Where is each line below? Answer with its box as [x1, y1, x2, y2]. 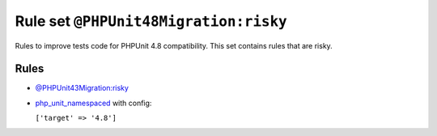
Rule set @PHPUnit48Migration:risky [15, 12, 287, 30]
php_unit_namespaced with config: [35, 98, 152, 108]
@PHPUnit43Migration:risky [35, 83, 129, 93]
